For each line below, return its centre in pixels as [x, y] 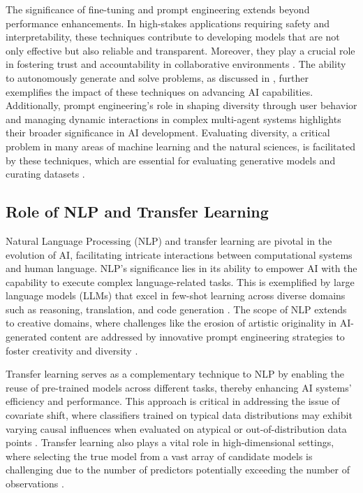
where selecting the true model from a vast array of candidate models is [159, 456]
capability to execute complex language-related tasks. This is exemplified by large [180, 281]
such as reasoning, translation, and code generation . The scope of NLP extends [176, 309]
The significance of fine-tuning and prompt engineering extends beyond [158, 9]
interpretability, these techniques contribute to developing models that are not [173, 37]
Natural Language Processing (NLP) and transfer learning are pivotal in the [169, 240]
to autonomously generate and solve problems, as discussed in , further [157, 77]
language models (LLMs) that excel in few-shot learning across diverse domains [176, 295]
